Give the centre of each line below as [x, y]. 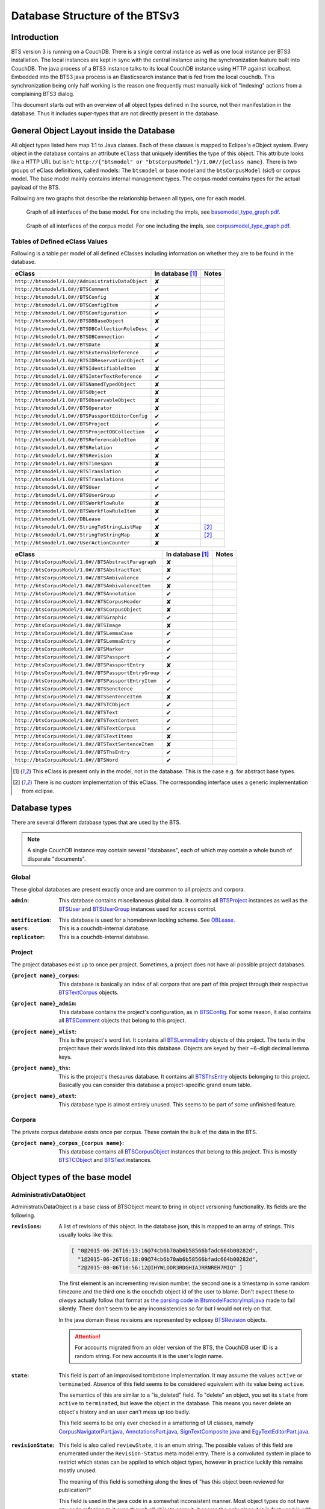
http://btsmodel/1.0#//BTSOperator [63, 408]
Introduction [35, 37]
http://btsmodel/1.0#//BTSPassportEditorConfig [81, 416]
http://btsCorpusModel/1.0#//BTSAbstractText [78, 570]
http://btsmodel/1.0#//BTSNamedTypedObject [75, 384]
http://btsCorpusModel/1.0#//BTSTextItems [74, 736]
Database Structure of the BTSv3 [95, 16]
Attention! [88, 1336]
